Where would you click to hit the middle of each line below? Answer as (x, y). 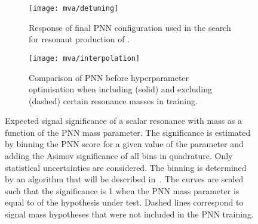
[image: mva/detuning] (74, 8)
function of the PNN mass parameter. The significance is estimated (128, 132)
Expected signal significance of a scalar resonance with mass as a (124, 121)
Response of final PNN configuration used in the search (130, 27)
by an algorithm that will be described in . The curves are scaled (124, 179)
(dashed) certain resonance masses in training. (113, 100)
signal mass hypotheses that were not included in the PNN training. (129, 214)
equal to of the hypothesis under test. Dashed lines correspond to (124, 202)
